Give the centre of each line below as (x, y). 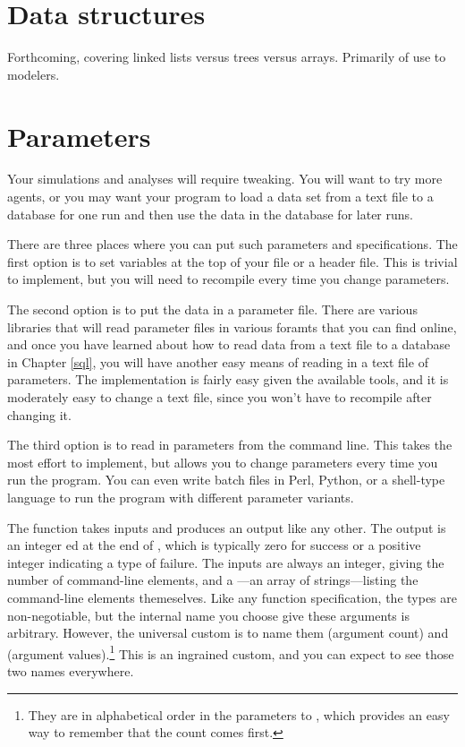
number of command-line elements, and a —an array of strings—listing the (213, 580)
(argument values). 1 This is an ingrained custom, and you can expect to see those (231, 652)
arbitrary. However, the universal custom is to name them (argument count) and (228, 633)
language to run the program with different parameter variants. (181, 497)
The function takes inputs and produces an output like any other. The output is (227, 527)
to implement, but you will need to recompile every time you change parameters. (228, 279)
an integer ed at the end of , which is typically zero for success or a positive (214, 545)
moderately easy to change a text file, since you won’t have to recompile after (220, 396)
